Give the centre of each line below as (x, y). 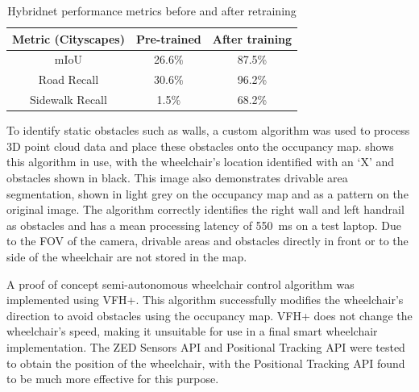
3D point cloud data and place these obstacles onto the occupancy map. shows (200, 146)
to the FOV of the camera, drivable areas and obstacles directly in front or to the (207, 241)
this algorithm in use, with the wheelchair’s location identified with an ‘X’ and (201, 162)
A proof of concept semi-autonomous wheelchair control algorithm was (180, 284)
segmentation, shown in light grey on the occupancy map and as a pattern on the (207, 193)
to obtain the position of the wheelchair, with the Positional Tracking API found (206, 363)
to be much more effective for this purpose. (113, 379)
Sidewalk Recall (68, 100)
